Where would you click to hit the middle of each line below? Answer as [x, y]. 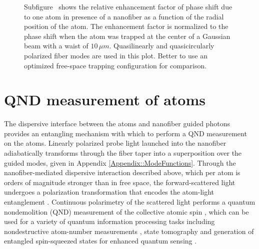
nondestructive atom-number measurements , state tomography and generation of [129, 231]
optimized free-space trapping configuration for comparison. [115, 65]
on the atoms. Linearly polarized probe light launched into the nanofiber [115, 143]
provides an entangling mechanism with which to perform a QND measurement [125, 133]
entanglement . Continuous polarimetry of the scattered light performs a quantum [130, 202]
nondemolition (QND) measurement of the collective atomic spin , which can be [126, 211]
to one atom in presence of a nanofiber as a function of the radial [124, 16]
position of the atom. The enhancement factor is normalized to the [126, 26]
